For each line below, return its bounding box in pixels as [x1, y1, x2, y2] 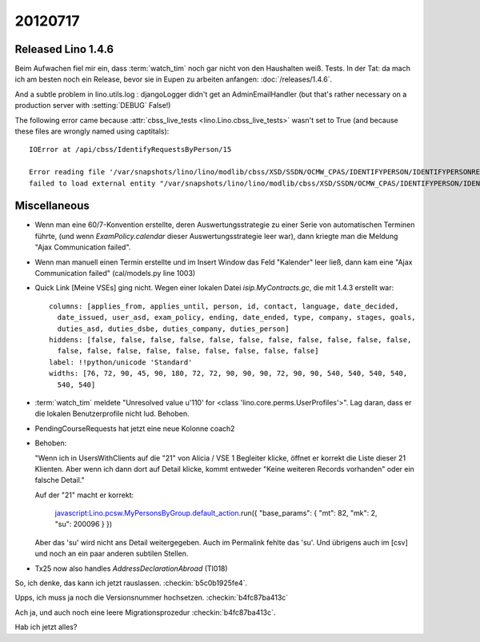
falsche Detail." [34, 476, 85, 485]
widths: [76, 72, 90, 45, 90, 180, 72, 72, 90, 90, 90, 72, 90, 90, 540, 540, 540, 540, [49, 369, 408, 378]
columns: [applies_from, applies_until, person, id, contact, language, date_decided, [49, 301, 399, 311]
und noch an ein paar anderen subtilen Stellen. [34, 548, 189, 559]
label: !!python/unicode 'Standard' [49, 357, 193, 367]
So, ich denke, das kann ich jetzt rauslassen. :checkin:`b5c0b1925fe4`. [14, 578, 248, 588]
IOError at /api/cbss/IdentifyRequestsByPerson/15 [29, 145, 232, 154]
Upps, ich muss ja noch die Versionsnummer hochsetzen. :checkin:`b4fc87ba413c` [14, 592, 289, 603]
